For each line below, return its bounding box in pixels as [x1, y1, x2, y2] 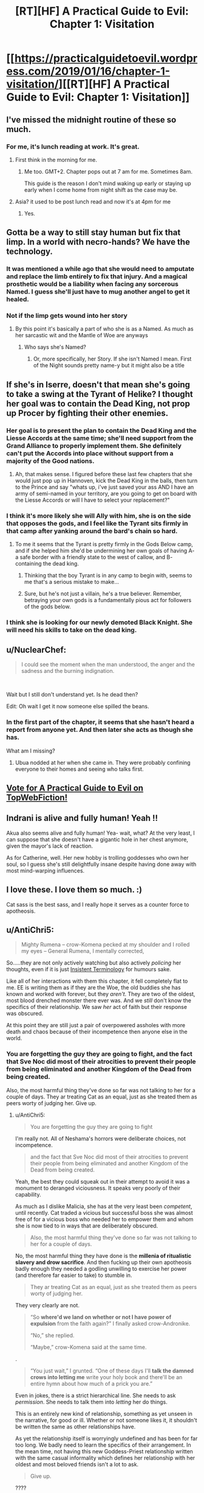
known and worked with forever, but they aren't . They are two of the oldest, [6, 991, 195, 998]
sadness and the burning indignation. [21, 667, 115, 675]
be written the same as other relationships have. [15, 1423, 136, 1430]
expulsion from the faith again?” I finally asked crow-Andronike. [30, 1319, 191, 1327]
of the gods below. [24, 603, 71, 610]
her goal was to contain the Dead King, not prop [6, 398, 190, 409]
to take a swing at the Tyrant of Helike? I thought [6, 388, 193, 399]
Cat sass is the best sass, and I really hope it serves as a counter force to [6, 901, 189, 908]
